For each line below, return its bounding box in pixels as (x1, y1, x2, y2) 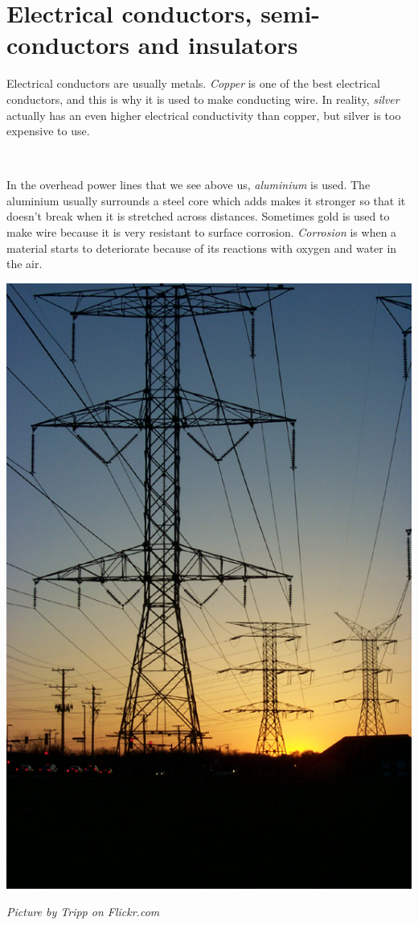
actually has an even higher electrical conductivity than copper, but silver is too (6, 106, 401, 123)
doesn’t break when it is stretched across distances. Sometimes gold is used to (6, 208, 390, 225)
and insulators (137, 28, 298, 61)
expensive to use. (6, 122, 90, 139)
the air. (6, 255, 43, 272)
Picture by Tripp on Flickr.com (6, 902, 160, 919)
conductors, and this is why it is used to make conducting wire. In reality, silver (6, 90, 400, 107)
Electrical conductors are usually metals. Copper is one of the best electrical (6, 75, 380, 92)
